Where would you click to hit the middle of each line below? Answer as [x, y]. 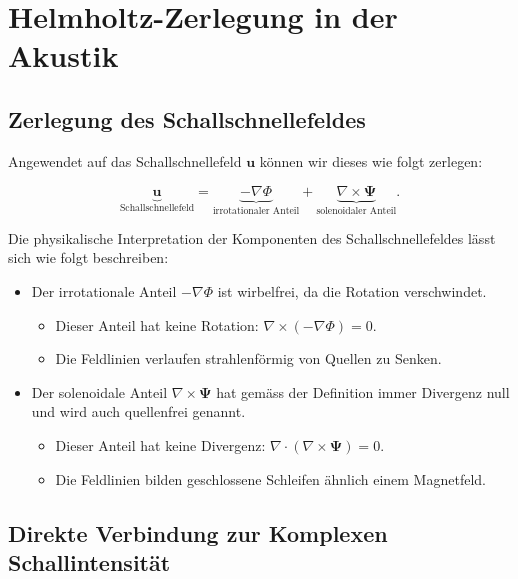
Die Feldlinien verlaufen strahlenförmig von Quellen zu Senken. [248, 358]
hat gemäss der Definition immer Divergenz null [363, 391]
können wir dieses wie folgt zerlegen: [371, 160]
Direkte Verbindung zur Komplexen [198, 532]
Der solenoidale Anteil [99, 391]
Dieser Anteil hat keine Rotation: [157, 324]
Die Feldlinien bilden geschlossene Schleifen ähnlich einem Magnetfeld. [270, 478]
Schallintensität [89, 561]
